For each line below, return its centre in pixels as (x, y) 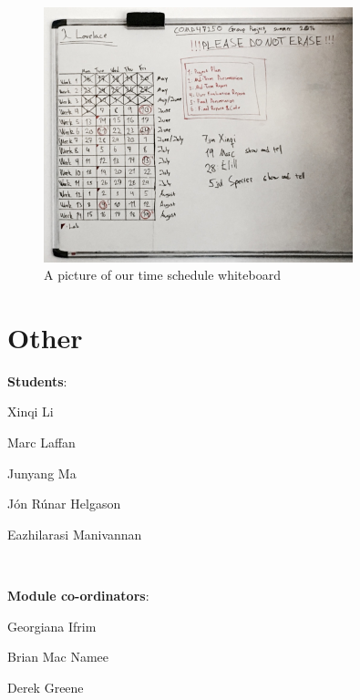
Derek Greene (46, 687)
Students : (37, 381)
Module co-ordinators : (78, 596)
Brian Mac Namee (58, 657)
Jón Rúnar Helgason (64, 504)
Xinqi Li (31, 412)
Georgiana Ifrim (52, 626)
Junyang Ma (42, 473)
